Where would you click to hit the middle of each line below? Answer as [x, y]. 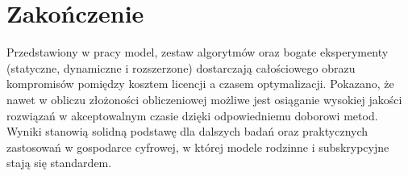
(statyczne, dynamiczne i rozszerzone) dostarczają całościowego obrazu [181, 67]
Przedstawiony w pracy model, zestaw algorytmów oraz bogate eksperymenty [198, 52]
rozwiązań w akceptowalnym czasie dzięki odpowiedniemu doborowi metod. [192, 115]
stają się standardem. [59, 163]
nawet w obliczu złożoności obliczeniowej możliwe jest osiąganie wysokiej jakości [204, 99]
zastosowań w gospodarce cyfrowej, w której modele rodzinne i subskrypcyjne [198, 147]
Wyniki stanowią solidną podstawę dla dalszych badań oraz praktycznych [187, 131]
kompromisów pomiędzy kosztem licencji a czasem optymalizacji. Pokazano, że [200, 84]
